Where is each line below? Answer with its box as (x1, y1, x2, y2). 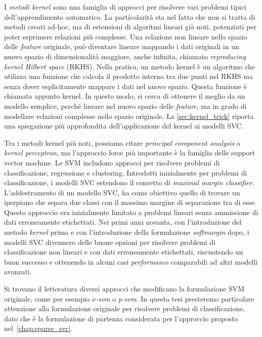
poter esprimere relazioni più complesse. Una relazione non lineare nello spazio (4, 31, 247, 41)
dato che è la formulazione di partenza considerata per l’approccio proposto (4, 313, 238, 323)
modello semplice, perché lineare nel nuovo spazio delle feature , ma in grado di (4, 100, 247, 111)
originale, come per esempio (4, 293, 90, 304)
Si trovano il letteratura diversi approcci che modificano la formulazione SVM (4, 283, 245, 294)
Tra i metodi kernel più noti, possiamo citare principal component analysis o (4, 137, 241, 148)
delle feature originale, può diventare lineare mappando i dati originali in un (4, 41, 239, 52)
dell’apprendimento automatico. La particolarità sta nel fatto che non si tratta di (4, 11, 255, 22)
